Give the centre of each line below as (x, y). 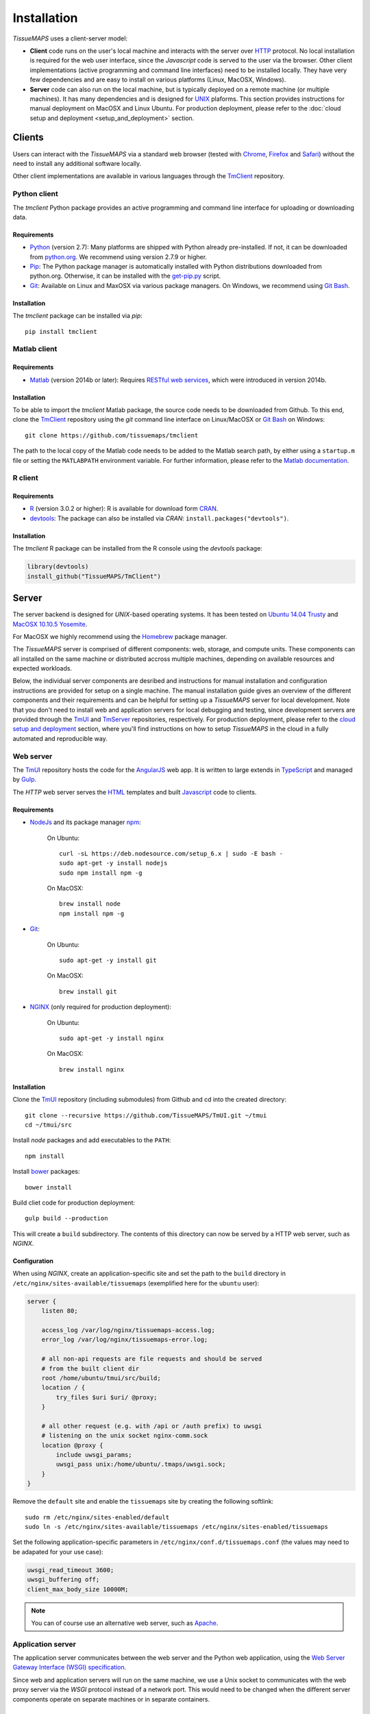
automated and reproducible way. (60, 738)
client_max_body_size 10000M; (78, 1589)
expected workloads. (42, 668)
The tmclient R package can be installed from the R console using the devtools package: (138, 548)
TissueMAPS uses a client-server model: (70, 38)
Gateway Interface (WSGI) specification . (70, 1667)
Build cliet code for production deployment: (74, 1203)
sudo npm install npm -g (101, 873)
